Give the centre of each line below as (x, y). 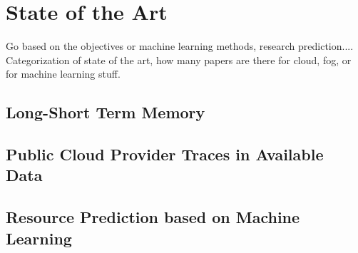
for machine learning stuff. (63, 74)
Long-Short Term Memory (106, 112)
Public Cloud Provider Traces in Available (165, 154)
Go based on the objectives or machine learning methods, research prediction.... (180, 46)
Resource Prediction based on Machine (153, 217)
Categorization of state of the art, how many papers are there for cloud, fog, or (179, 60)
